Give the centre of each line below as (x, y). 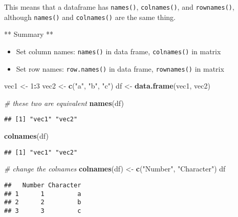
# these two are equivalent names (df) (64, 103)
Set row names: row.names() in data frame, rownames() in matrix (120, 68)
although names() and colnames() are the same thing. (90, 17)
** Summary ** (29, 34)
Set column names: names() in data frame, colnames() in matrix (118, 51)
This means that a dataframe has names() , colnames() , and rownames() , (119, 7)
